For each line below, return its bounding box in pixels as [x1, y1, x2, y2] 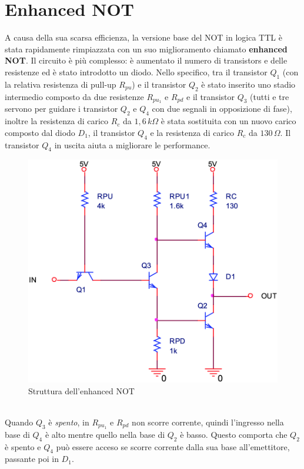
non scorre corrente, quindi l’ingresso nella [132, 415, 284, 428]
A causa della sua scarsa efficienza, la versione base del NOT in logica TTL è [5, 31, 282, 44]
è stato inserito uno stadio [201, 78, 296, 90]
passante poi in [5, 453, 59, 465]
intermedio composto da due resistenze [5, 90, 144, 102]
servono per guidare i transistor [5, 102, 118, 115]
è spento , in [48, 415, 89, 428]
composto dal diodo [5, 126, 75, 138]
